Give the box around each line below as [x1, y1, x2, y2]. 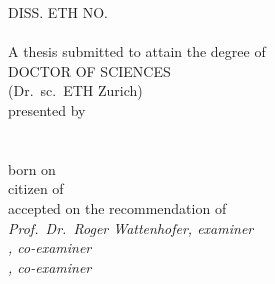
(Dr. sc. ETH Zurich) [8, 80, 143, 101]
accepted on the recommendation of [8, 197, 227, 218]
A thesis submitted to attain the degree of [8, 41, 266, 62]
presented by [8, 99, 86, 120]
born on [8, 158, 56, 179]
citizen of [8, 178, 64, 199]
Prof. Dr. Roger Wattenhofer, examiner [8, 217, 254, 238]
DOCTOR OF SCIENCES [8, 60, 171, 81]
